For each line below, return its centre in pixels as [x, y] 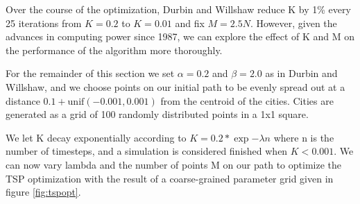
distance [23, 100]
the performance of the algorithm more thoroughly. [114, 50]
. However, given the [293, 23]
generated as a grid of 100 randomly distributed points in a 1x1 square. [157, 114]
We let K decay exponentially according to [96, 137]
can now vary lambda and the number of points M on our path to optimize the [173, 164]
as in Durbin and [301, 73]
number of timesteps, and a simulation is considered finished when [147, 151]
